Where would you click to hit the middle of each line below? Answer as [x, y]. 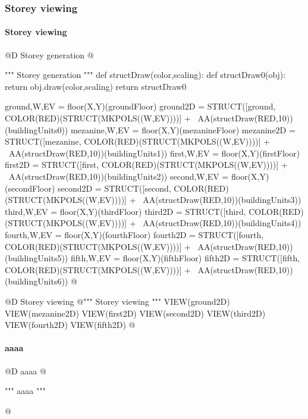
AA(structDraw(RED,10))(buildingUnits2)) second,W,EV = [119, 176]
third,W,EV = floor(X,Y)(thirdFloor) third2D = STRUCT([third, [125, 211]
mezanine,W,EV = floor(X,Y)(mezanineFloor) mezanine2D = [183, 129]
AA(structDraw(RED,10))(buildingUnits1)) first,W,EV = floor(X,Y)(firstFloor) [154, 153]
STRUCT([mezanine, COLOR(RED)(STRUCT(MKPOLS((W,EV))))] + [138, 141]
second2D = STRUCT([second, [114, 188]
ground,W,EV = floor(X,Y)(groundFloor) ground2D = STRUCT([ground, [140, 106]
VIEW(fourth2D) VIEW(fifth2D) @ [70, 325]
